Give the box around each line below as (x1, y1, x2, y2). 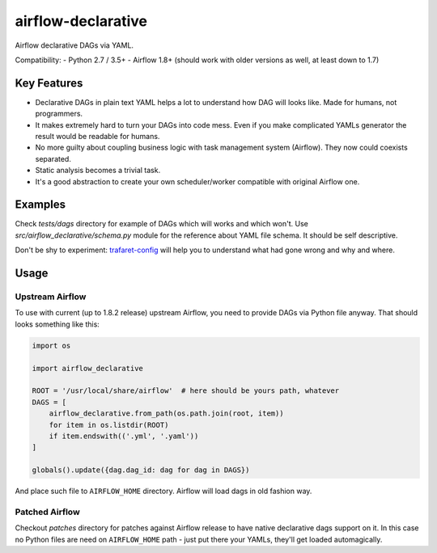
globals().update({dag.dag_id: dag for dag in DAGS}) (32, 466, 250, 475)
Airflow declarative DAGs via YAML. (15, 40, 134, 50)
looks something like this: (15, 319, 100, 329)
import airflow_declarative (32, 364, 143, 373)
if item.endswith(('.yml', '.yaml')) (49, 431, 199, 441)
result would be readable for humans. (35, 132, 160, 141)
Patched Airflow (15, 506, 80, 517)
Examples (15, 198, 66, 212)
